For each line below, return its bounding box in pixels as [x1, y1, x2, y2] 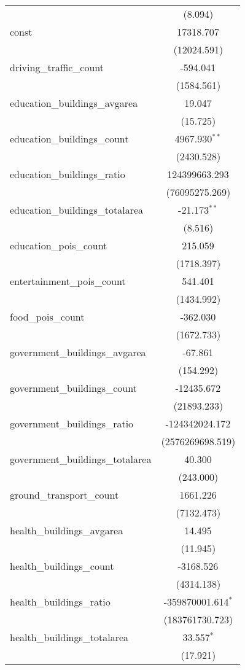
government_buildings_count [10, 381, 137, 395]
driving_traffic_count [10, 60, 104, 74]
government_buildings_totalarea [10, 452, 152, 466]
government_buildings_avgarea [10, 345, 146, 359]
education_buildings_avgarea [10, 96, 138, 110]
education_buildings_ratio [10, 167, 125, 181]
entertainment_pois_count [10, 274, 126, 288]
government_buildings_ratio [10, 416, 134, 430]
